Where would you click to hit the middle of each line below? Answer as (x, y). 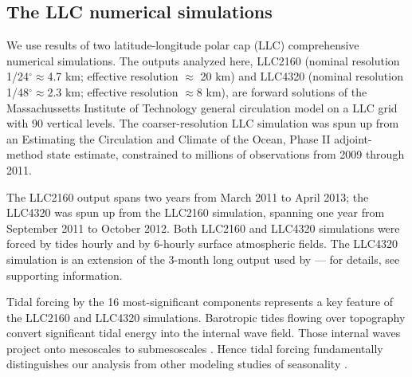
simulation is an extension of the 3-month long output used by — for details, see (203, 259)
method (25, 154)
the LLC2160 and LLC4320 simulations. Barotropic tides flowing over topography (206, 317)
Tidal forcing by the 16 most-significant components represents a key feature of (200, 302)
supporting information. (65, 275)
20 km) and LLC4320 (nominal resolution (302, 76)
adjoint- (353, 138)
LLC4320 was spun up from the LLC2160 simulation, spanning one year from (196, 212)
